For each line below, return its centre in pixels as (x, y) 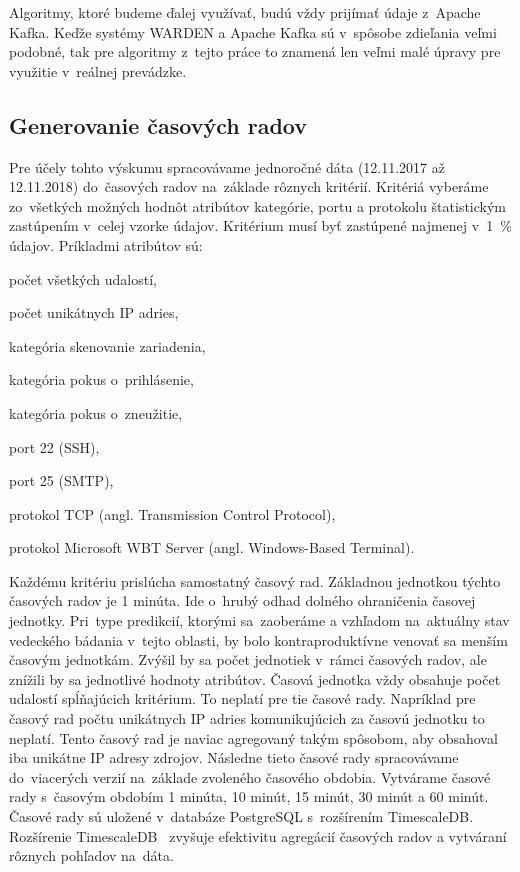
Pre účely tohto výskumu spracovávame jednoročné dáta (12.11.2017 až (227, 166)
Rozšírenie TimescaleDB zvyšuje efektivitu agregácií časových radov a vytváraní (258, 835)
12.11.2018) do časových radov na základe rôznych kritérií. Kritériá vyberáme (249, 186)
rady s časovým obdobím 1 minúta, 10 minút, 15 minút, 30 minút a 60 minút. (249, 796)
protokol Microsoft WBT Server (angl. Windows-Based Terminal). (212, 547)
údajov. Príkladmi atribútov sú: (106, 244)
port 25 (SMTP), (61, 480)
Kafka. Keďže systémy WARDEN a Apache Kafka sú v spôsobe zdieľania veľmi (253, 31)
